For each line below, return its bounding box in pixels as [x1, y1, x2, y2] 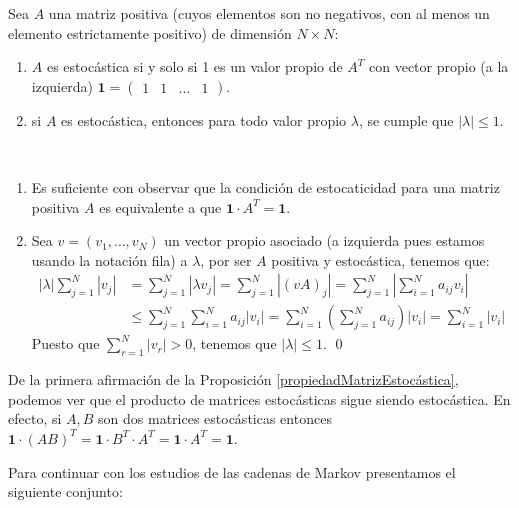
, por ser [200, 249, 252, 270]
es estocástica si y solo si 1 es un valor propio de [46, 56, 343, 77]
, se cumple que [358, 109, 454, 130]
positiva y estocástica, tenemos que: [271, 249, 490, 270]
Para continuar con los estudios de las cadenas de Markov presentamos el [8, 461, 456, 482]
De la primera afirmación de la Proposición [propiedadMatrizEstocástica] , [8, 369, 459, 390]
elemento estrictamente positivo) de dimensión [8, 22, 292, 43]
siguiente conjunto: [8, 481, 123, 502]
